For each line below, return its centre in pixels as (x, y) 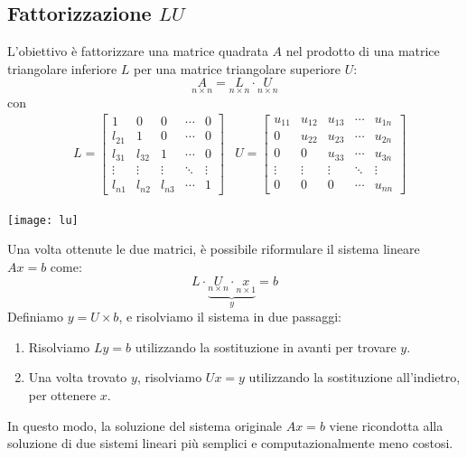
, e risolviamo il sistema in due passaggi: (230, 317)
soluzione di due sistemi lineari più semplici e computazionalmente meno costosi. (230, 443)
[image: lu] (43, 220)
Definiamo (36, 317)
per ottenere (62, 395)
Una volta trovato (78, 377)
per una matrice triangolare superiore (238, 68)
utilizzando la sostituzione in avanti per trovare (266, 346)
